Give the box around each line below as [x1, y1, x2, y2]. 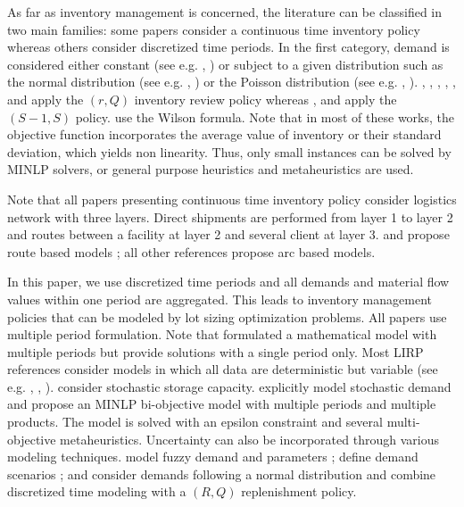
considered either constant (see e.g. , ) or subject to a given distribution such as [7, 54, 443, 73]
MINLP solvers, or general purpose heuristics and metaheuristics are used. [7, 160, 414, 179]
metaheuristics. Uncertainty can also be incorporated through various [60, 429, 439, 448]
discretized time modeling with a [7, 482, 186, 501]
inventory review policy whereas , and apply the [134, 89, 397, 108]
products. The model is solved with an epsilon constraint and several [7, 412, 383, 431]
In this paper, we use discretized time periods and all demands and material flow [7, 272, 450, 291]
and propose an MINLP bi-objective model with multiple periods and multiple [7, 395, 436, 413]
